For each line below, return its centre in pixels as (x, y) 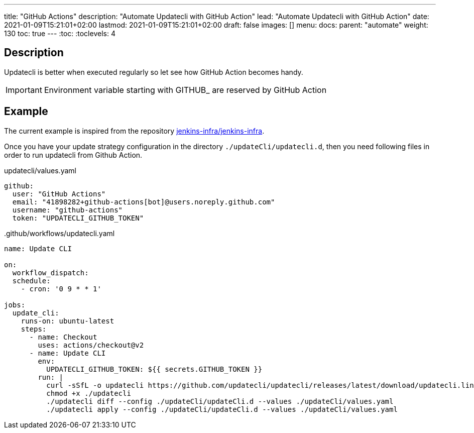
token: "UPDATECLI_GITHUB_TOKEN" (78, 218)
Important (24, 90)
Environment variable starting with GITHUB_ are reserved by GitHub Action (185, 90)
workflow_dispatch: (50, 273)
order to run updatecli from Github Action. (73, 155)
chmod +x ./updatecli (89, 393)
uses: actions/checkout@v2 (91, 345)
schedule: (31, 281)
